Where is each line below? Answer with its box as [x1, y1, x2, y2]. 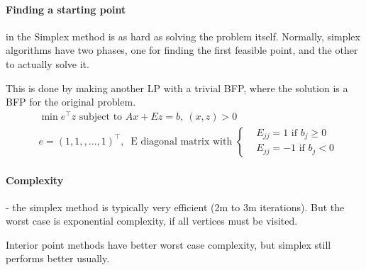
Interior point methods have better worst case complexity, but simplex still [6, 237, 331, 252]
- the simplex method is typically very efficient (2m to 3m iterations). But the [6, 199, 345, 214]
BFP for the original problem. [6, 94, 136, 109]
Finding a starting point [6, 1, 126, 16]
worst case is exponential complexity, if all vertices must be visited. [6, 213, 298, 228]
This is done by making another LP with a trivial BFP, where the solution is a [6, 80, 348, 95]
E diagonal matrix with [131, 136, 233, 147]
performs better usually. [6, 251, 110, 266]
